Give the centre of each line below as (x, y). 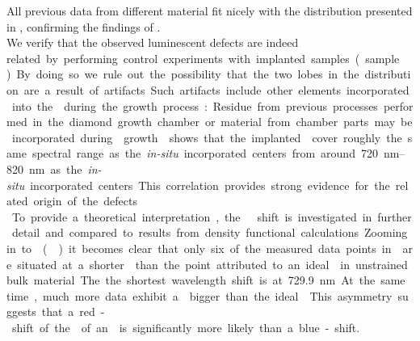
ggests (21, 312)
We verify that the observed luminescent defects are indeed (153, 42)
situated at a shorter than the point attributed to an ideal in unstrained (212, 264)
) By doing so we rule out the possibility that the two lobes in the (183, 74)
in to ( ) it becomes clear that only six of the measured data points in (199, 248)
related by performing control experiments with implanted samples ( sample (203, 58)
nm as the (55, 168)
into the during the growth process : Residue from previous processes (195, 105)
